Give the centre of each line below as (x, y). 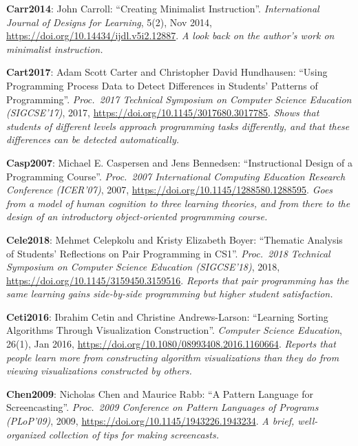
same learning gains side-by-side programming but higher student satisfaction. (170, 294)
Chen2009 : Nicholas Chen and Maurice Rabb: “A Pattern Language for (160, 393)
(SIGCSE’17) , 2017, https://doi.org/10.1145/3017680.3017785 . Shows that (163, 113)
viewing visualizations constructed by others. (99, 371)
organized (26, 434)
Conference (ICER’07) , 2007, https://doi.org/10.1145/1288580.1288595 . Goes (170, 190)
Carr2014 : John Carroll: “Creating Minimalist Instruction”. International (163, 8)
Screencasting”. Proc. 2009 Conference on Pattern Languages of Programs (162, 407)
